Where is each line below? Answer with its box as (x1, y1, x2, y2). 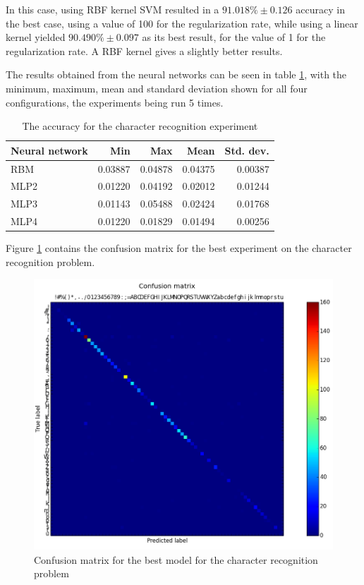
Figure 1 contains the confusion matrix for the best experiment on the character (6, 241, 352, 255)
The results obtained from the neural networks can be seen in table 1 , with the (6, 67, 347, 82)
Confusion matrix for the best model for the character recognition (34, 552, 318, 567)
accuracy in (296, 2, 345, 16)
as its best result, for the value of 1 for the (142, 30, 326, 44)
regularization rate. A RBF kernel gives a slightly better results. (6, 43, 283, 58)
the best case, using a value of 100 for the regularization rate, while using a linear (6, 16, 358, 30)
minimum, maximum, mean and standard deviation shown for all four (6, 80, 308, 95)
